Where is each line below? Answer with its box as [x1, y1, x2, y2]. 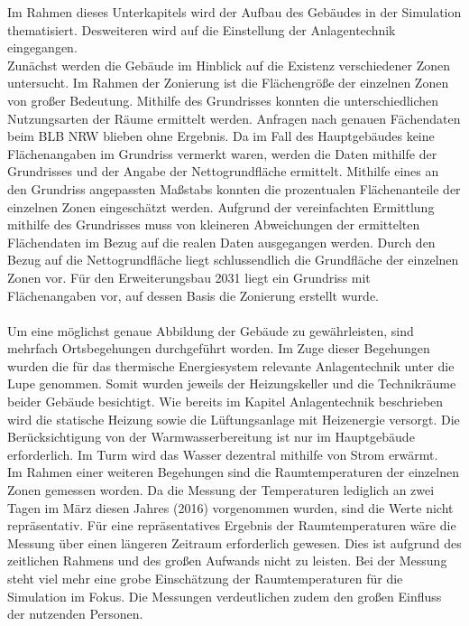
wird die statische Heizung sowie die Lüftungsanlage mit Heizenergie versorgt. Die [7, 409, 460, 428]
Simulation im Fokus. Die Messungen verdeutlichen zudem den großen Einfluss [7, 586, 442, 605]
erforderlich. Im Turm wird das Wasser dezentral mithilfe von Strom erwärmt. [7, 444, 438, 463]
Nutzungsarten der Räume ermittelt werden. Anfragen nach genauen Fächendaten [7, 108, 461, 127]
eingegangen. [7, 38, 78, 57]
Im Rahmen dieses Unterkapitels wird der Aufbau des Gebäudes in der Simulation [7, 3, 462, 21]
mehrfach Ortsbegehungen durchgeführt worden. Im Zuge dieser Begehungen [7, 339, 430, 358]
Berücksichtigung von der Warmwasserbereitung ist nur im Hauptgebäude [7, 427, 415, 446]
